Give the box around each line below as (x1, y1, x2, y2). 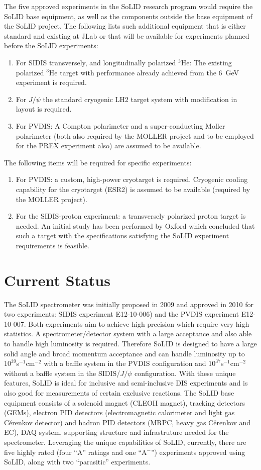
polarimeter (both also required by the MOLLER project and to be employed (16, 130, 254, 141)
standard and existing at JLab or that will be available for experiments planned (4, 30, 249, 41)
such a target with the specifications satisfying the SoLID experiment (16, 230, 229, 241)
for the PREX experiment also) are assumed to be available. (16, 140, 201, 151)
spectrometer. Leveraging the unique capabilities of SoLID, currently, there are (4, 436, 246, 447)
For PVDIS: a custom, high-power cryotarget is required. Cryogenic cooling (16, 174, 248, 184)
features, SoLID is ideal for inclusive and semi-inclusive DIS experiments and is (4, 378, 248, 388)
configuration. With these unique (134, 367, 236, 378)
